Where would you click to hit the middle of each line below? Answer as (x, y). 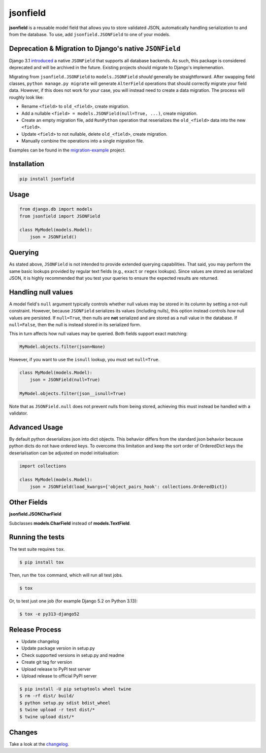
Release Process (35, 629)
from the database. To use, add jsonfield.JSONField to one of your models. (90, 34)
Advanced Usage (36, 427)
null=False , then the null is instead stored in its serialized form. (75, 325)
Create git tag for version (47, 662)
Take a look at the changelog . (39, 744)
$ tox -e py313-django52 (50, 614)
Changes (23, 732)
